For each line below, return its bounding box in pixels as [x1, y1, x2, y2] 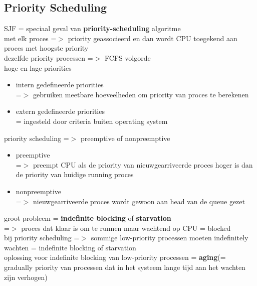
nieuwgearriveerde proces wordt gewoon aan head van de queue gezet [33, 196, 245, 206]
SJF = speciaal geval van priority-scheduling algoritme [4, 23, 181, 34]
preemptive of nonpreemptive [81, 132, 170, 143]
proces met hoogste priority [4, 43, 89, 53]
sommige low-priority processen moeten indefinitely [91, 232, 248, 243]
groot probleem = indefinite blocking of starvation [4, 213, 171, 223]
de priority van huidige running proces [16, 169, 134, 180]
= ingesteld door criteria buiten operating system [16, 115, 168, 126]
